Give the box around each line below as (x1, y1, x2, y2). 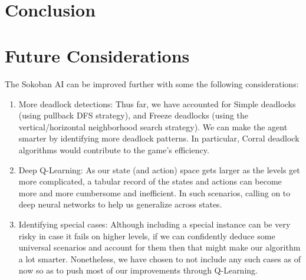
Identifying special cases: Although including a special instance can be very (18, 218, 291, 230)
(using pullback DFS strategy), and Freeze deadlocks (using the (18, 109, 248, 121)
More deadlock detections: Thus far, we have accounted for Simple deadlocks (18, 97, 296, 110)
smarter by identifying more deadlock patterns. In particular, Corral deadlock (18, 132, 300, 144)
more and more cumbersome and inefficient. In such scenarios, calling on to (18, 186, 291, 199)
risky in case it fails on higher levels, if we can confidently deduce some (18, 229, 275, 242)
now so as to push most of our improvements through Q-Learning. (18, 264, 258, 276)
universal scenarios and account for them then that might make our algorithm (18, 241, 301, 253)
